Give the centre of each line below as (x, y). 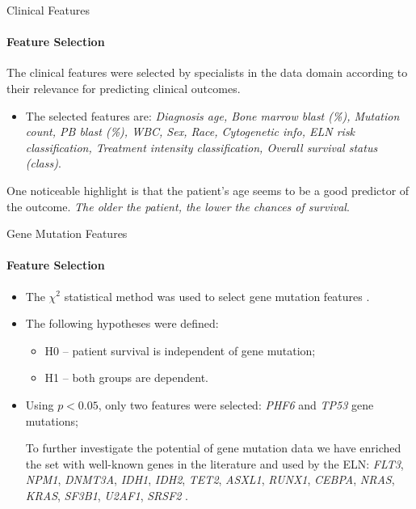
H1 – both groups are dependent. (126, 378)
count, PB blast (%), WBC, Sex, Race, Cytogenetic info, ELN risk (190, 131)
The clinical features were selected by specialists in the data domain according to (207, 72)
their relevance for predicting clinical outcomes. (124, 88)
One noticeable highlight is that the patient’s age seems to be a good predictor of (208, 190)
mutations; (52, 420)
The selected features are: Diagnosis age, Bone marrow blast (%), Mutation (212, 115)
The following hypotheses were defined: (122, 323)
